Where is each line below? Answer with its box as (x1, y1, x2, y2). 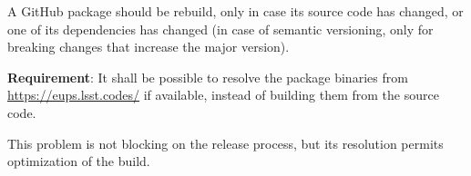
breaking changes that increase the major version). (7, 37, 290, 56)
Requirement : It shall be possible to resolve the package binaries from (7, 67, 408, 86)
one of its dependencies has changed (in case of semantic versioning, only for (7, 19, 434, 38)
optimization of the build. (7, 152, 150, 171)
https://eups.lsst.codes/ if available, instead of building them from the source (7, 85, 439, 104)
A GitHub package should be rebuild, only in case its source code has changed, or (7, 2, 464, 20)
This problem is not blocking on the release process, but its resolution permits (7, 133, 444, 152)
